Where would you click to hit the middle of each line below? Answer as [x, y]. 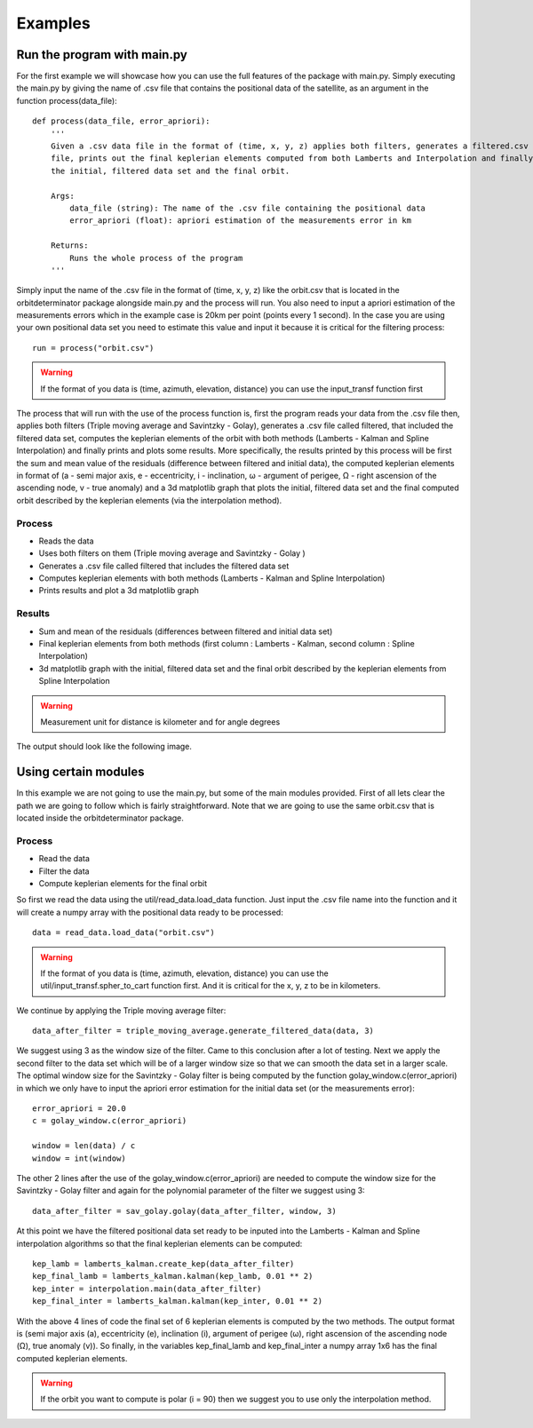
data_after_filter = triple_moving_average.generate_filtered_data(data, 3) [203, 1031]
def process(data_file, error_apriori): [121, 121]
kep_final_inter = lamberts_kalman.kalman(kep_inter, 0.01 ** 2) [178, 1301]
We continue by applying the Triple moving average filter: [121, 1010]
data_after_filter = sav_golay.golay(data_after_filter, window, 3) [184, 1211]
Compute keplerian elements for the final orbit [123, 883]
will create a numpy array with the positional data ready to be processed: [150, 912]
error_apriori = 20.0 [79, 1109]
